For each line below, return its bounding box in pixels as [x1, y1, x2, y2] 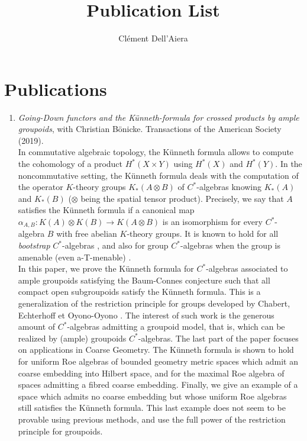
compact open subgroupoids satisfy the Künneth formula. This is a [18, 285, 261, 298]
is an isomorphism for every [162, 215, 263, 227]
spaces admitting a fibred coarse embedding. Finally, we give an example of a [18, 378, 298, 391]
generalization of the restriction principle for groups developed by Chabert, [18, 297, 290, 310]
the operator [18, 181, 63, 193]
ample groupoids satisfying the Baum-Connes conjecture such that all [18, 273, 270, 286]
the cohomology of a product [18, 157, 123, 170]
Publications [4, 76, 107, 101]
